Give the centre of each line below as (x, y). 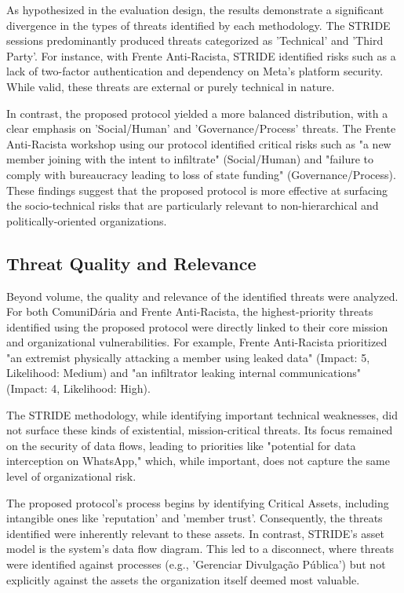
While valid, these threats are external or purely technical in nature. (171, 86)
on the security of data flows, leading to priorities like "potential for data (181, 445)
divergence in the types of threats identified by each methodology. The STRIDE (198, 25)
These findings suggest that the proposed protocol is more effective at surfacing (197, 190)
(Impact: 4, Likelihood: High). (78, 388)
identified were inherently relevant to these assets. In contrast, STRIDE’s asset (195, 533)
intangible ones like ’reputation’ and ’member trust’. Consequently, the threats (195, 518)
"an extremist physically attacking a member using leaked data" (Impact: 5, (188, 357)
